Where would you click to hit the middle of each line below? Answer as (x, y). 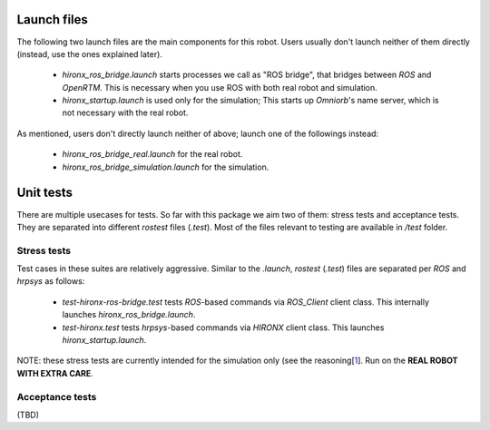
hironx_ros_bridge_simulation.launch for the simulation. (166, 167)
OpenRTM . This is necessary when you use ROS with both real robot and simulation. (220, 87)
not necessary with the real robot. (125, 112)
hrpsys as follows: (51, 281)
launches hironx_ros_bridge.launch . (129, 315)
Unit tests (44, 193)
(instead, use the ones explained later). (90, 54)
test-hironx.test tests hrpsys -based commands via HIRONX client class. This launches (223, 327)
